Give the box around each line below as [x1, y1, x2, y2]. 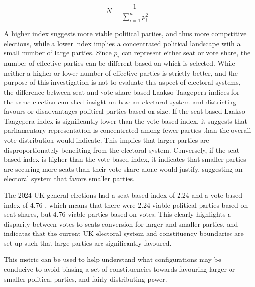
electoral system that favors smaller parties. [4, 173, 135, 183]
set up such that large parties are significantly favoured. [4, 237, 172, 248]
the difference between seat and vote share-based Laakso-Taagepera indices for [4, 86, 240, 97]
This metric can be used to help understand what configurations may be [4, 254, 221, 264]
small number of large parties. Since [4, 48, 112, 58]
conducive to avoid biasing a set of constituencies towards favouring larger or [4, 264, 235, 274]
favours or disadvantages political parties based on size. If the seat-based [4, 106, 222, 116]
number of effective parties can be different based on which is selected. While [4, 58, 235, 68]
